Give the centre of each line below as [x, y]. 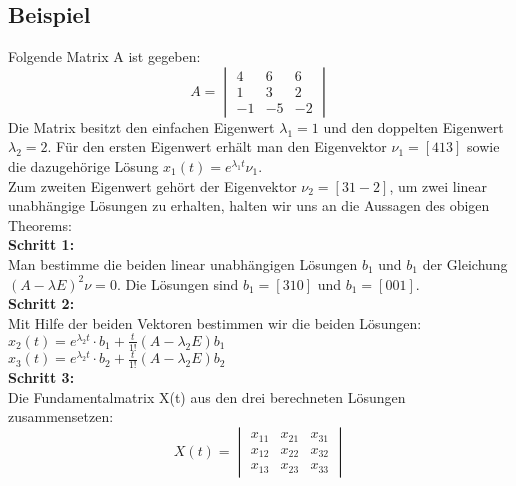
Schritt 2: [41, 303]
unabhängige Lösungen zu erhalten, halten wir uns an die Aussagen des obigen [249, 205]
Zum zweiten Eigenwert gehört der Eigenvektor [152, 185]
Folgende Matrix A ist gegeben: [104, 56]
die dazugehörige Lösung [83, 165]
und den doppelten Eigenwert [413, 126]
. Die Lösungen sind [177, 283]
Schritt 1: [41, 244]
